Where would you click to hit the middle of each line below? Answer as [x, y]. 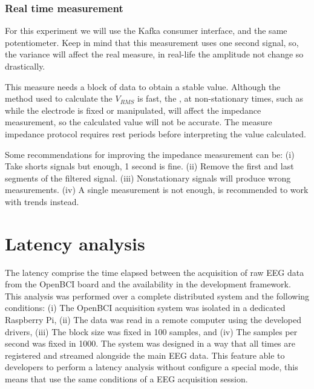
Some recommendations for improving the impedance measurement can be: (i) [150, 154]
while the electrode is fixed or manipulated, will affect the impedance [133, 110]
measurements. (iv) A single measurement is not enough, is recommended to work [157, 190]
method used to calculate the [59, 98]
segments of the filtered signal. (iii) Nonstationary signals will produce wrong [148, 178]
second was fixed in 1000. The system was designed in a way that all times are [150, 343]
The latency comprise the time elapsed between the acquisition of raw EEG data [155, 272]
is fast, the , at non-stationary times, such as [220, 98]
